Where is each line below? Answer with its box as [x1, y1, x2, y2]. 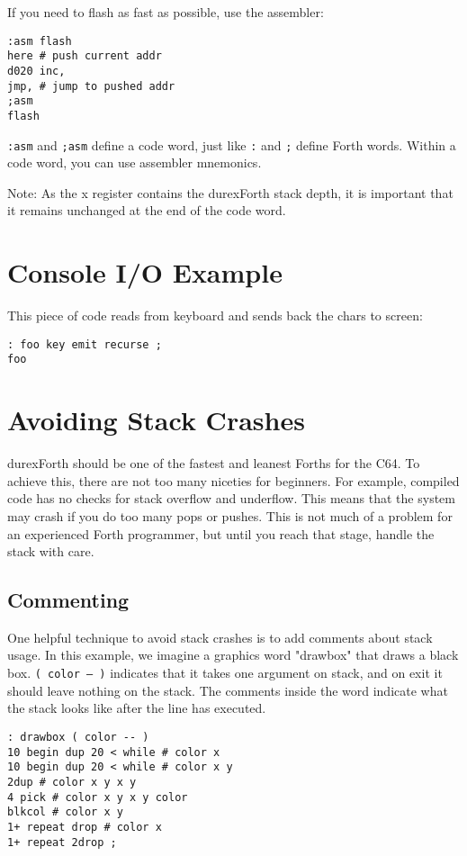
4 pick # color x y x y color [7, 790, 188, 804]
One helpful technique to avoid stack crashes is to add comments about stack [7, 627, 433, 646]
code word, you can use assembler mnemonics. [7, 153, 262, 172]
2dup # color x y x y [7, 775, 137, 788]
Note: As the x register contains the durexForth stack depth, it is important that [7, 183, 454, 202]
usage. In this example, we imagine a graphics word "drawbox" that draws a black [7, 645, 459, 664]
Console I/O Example [7, 254, 283, 291]
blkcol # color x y [7, 806, 123, 819]
